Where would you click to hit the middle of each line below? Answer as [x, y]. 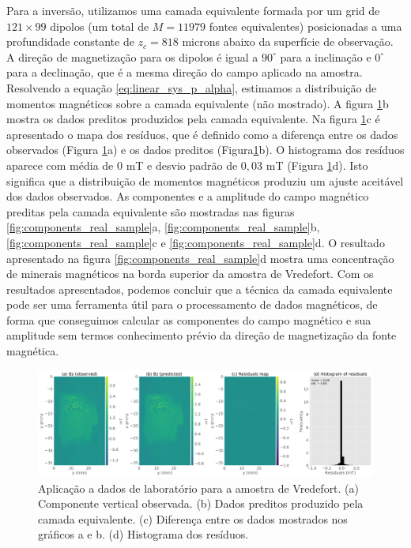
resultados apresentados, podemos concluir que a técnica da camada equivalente [200, 289]
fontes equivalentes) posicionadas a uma [305, 26]
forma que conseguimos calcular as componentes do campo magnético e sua [189, 319]
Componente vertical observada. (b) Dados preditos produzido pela [201, 503]
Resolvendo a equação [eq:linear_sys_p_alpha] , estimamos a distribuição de [192, 87]
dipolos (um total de [100, 26]
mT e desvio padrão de [182, 165]
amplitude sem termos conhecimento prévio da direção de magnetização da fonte [202, 335]
